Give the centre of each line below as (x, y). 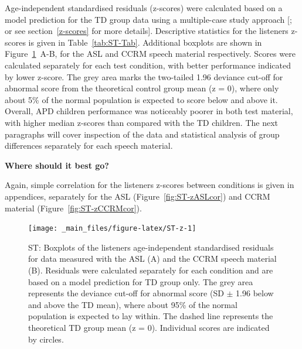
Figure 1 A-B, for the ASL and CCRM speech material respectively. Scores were (150, 54)
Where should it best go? (57, 165)
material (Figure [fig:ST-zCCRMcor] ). (73, 208)
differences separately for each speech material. (89, 146)
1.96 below (255, 293)
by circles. (46, 339)
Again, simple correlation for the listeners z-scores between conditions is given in (150, 185)
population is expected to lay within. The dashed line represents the (151, 316)
